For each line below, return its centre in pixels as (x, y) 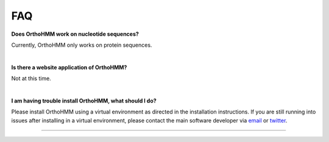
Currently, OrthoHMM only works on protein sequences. (82, 45)
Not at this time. (31, 78)
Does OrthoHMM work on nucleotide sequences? (75, 34)
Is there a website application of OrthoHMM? (69, 67)
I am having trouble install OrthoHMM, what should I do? (84, 101)
